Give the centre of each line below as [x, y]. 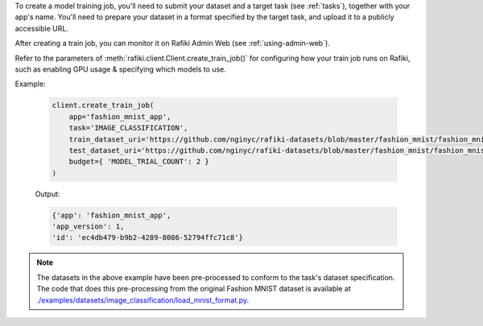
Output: [47, 194]
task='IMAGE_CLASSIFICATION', [128, 128]
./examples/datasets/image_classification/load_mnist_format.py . [143, 300]
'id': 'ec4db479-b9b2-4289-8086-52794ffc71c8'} [147, 238]
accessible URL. [41, 28]
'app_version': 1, [88, 227]
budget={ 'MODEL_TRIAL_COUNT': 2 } [139, 162]
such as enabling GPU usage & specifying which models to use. [121, 69]
